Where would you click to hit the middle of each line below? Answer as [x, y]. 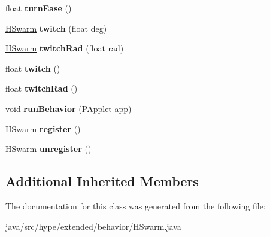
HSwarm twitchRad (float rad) [65, 48]
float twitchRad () [42, 88]
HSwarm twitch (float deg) [56, 28]
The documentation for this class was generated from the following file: [136, 206]
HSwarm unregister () [48, 149]
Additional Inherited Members [102, 181]
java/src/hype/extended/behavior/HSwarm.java [93, 226]
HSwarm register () [43, 128]
